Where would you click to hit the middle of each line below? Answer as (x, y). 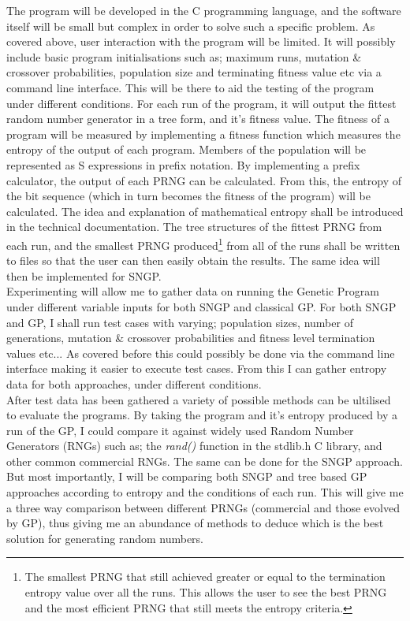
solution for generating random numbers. (105, 538)
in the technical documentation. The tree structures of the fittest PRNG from (194, 227)
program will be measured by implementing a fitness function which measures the (203, 134)
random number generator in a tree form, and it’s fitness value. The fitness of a (198, 119)
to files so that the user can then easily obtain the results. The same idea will (193, 260)
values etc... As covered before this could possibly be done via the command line (201, 353)
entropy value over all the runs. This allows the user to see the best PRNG (206, 592)
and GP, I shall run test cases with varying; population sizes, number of (180, 322)
